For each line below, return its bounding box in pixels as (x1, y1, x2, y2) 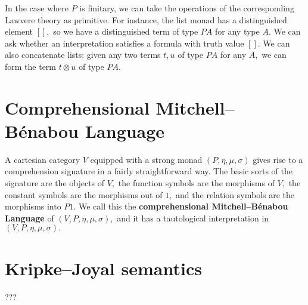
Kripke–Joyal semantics (5, 255, 202, 280)
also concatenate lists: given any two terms (5, 48, 161, 61)
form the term (5, 60, 57, 72)
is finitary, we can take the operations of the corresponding (79, 2, 294, 14)
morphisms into (5, 200, 61, 212)
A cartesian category (5, 153, 80, 165)
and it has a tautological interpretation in (117, 211, 269, 224)
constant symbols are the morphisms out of (5, 188, 163, 201)
